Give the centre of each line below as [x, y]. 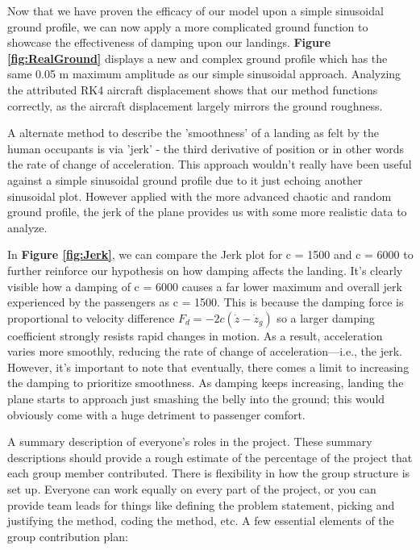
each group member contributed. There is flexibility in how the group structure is [209, 473]
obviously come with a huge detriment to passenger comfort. [156, 414]
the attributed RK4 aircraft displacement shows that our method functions [193, 89]
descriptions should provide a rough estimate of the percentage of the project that [210, 457]
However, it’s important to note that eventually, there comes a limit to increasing [208, 367]
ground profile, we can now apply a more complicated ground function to [188, 26]
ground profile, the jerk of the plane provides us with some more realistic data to [207, 212]
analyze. [27, 227]
